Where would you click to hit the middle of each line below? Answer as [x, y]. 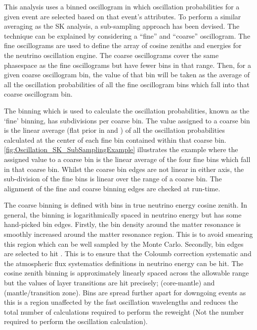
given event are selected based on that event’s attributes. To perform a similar [123, 16]
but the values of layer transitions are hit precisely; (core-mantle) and [109, 283]
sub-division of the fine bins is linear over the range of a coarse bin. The [113, 179]
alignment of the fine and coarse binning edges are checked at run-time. [112, 188]
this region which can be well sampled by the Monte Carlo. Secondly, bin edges [124, 244]
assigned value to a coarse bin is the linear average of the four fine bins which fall [127, 159]
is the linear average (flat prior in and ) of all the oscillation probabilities [114, 130]
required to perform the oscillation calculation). [76, 321]
